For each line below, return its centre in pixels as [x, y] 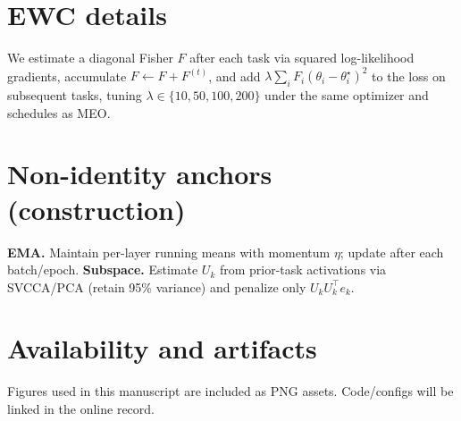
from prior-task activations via [303, 269]
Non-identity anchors [140, 174]
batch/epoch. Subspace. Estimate [103, 269]
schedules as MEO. [59, 112]
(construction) [96, 209]
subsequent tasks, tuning [75, 95]
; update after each [392, 252]
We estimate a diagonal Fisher [90, 58]
